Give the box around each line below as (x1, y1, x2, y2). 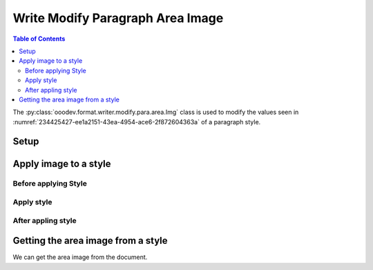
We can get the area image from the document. (12, 253, 148, 262)
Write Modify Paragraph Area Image (12, 10, 224, 26)
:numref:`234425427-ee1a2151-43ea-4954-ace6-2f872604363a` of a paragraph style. (12, 117, 261, 126)
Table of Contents (12, 35, 66, 43)
